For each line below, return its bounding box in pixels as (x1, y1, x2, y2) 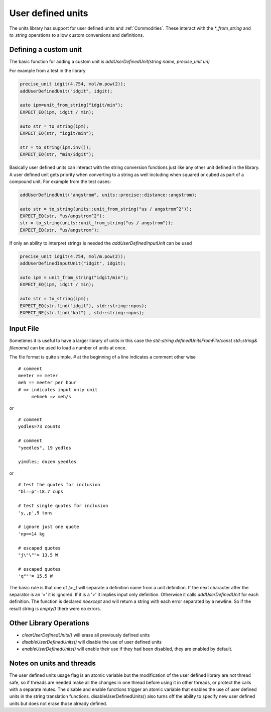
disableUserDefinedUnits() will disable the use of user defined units (22, 639, 162, 645)
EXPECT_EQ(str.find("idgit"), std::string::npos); (20, 303, 148, 309)
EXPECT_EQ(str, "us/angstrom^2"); (20, 213, 105, 219)
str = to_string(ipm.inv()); (20, 144, 92, 150)
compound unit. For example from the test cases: (9, 179, 111, 185)
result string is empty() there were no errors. (9, 605, 101, 611)
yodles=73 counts (18, 424, 61, 429)
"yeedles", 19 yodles (18, 445, 71, 451)
